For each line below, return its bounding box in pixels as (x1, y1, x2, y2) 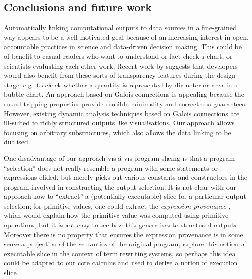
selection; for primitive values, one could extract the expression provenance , (4, 200, 231, 210)
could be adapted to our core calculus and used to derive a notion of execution (4, 258, 238, 268)
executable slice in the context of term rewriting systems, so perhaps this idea (4, 248, 235, 258)
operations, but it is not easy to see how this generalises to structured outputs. (4, 220, 238, 230)
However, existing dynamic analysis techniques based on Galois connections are (4, 108, 240, 118)
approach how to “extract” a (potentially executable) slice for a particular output (4, 191, 246, 201)
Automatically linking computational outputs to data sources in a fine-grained (4, 22, 236, 33)
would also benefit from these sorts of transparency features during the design (4, 70, 235, 80)
